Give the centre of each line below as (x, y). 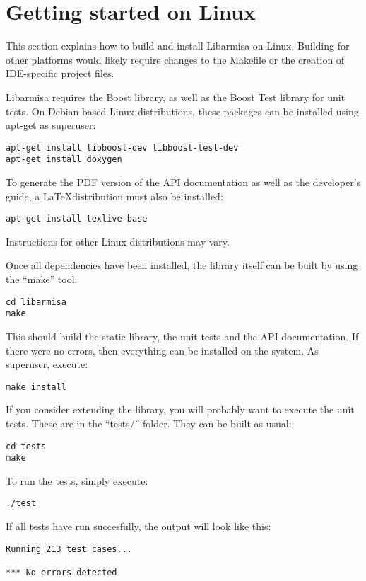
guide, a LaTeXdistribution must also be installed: (114, 196)
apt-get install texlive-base (77, 219)
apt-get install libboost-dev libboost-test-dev (122, 148)
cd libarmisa (36, 302)
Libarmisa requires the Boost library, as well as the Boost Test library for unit (176, 97)
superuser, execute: (47, 364)
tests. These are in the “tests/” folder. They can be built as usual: (149, 423)
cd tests (26, 446)
